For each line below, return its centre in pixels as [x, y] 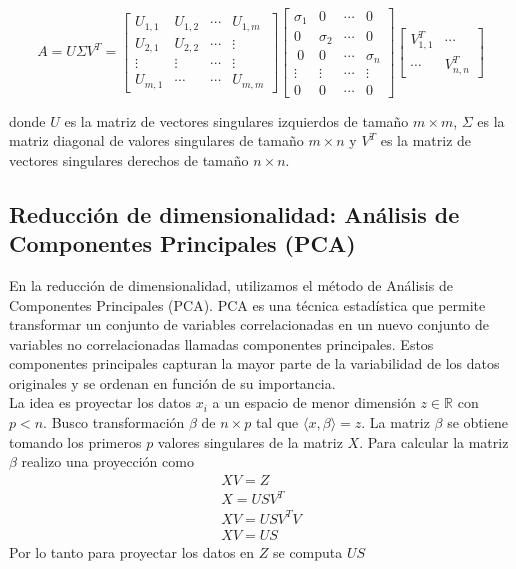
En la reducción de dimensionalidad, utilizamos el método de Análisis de [231, 284]
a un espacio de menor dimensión [314, 402]
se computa [308, 551]
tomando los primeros [75, 441]
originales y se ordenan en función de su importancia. [172, 382]
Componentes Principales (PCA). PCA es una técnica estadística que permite [247, 304]
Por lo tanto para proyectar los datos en [132, 551]
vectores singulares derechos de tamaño [129, 159]
